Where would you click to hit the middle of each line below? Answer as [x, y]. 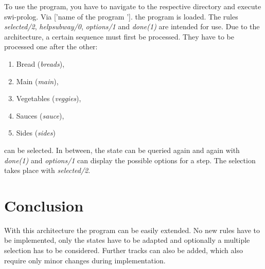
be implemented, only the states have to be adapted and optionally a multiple [127, 240]
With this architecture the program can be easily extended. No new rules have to [132, 230]
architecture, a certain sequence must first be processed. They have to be [119, 36]
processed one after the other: [51, 46]
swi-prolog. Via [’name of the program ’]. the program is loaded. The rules [121, 16]
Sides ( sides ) [36, 133]
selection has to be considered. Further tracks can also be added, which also [123, 250]
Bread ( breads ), [40, 63]
